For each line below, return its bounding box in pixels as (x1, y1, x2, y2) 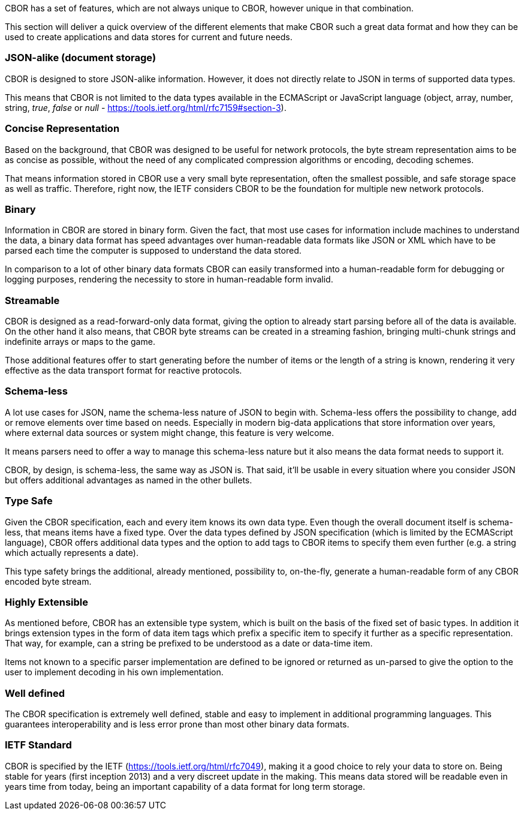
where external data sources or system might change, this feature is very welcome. (5, 427, 334, 438)
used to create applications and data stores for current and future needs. (5, 32, 293, 42)
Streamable (5, 294, 60, 306)
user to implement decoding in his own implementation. (5, 667, 224, 678)
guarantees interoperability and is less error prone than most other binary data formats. (5, 719, 350, 729)
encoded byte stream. (5, 576, 92, 587)
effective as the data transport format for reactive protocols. (5, 365, 242, 375)
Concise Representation (5, 122, 120, 135)
